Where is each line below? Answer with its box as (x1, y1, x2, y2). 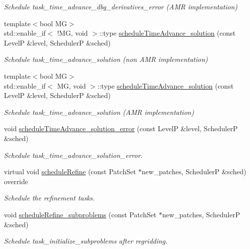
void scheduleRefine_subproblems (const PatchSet (4, 209, 156, 219)
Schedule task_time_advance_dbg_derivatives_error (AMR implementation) (4, 1, 238, 11)
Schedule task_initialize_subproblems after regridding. (4, 236, 168, 246)
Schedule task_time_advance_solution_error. (4, 149, 143, 160)
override (4, 176, 28, 186)
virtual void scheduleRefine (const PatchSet (4, 166, 136, 177)
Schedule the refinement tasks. (4, 193, 95, 203)
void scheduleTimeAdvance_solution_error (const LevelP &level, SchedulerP (4, 123, 238, 134)
